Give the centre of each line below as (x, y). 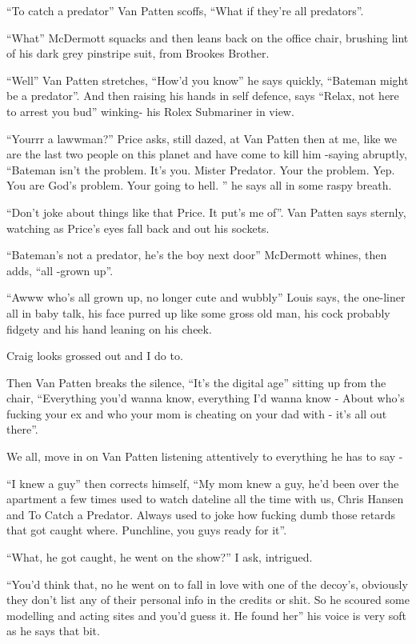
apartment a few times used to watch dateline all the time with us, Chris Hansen (205, 499)
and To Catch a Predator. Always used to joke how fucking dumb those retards (201, 514)
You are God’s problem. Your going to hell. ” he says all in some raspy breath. (199, 185)
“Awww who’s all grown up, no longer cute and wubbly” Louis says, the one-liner (206, 297)
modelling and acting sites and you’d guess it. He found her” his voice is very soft (206, 615)
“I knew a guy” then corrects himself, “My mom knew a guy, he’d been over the (203, 483)
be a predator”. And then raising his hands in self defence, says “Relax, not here (203, 96)
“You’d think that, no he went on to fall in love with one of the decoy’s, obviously (207, 584)
